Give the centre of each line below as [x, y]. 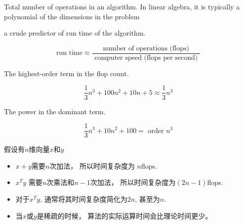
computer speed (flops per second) [146, 58]
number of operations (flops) [146, 48]
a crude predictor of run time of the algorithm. [75, 33]
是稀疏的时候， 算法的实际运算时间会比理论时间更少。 [124, 215]
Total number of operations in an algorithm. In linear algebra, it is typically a [122, 6]
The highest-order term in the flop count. [66, 73]
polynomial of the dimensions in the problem [72, 16]
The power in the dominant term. [55, 111]
